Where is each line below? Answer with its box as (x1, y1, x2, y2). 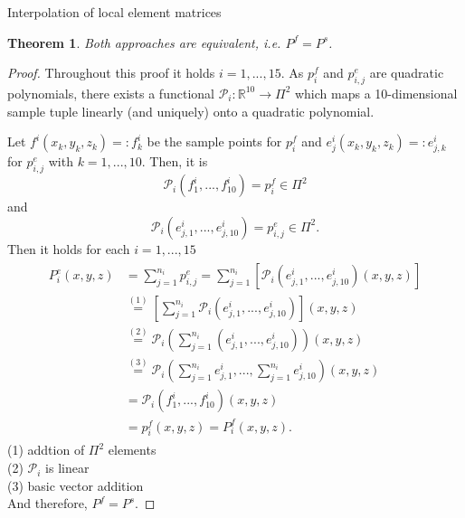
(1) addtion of (7, 440, 85, 459)
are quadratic (369, 63, 444, 82)
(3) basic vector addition (7, 476, 144, 494)
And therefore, (7, 494, 88, 513)
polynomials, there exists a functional (7, 83, 214, 102)
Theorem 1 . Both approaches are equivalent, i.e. (7, 33, 281, 52)
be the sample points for (147, 132, 282, 151)
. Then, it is (141, 152, 208, 171)
